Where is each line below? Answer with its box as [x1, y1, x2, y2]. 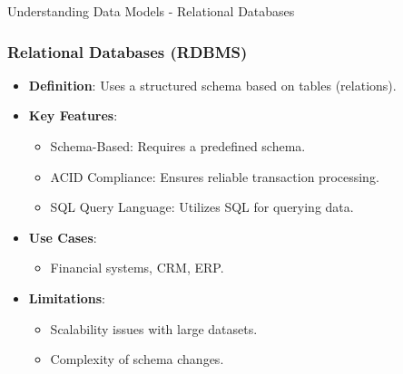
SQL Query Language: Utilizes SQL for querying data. [50, 197, 354, 216]
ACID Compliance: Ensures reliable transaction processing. [50, 167, 379, 186]
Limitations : [28, 288, 105, 307]
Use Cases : [28, 227, 97, 246]
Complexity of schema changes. [50, 350, 224, 369]
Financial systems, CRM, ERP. [50, 258, 224, 277]
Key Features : [28, 106, 118, 125]
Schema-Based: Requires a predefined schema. [50, 137, 306, 155]
